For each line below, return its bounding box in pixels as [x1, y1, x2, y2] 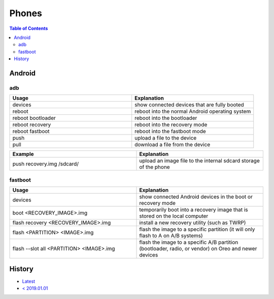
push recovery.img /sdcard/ [12, 160, 79, 167]
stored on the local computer [139, 212, 209, 220]
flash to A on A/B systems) [139, 232, 203, 239]
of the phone [139, 163, 170, 170]
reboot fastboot [12, 128, 50, 135]
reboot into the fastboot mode [134, 128, 207, 135]
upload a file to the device [134, 135, 197, 142]
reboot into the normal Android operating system [134, 108, 251, 115]
